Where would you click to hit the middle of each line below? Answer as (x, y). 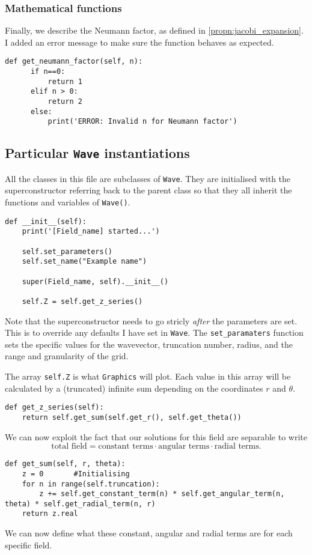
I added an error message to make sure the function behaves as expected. (139, 42)
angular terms (184, 447)
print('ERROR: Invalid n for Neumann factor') (142, 122)
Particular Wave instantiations (97, 153)
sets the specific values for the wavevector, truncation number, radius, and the (149, 344)
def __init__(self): (46, 221)
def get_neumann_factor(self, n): (74, 62)
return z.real (50, 514)
